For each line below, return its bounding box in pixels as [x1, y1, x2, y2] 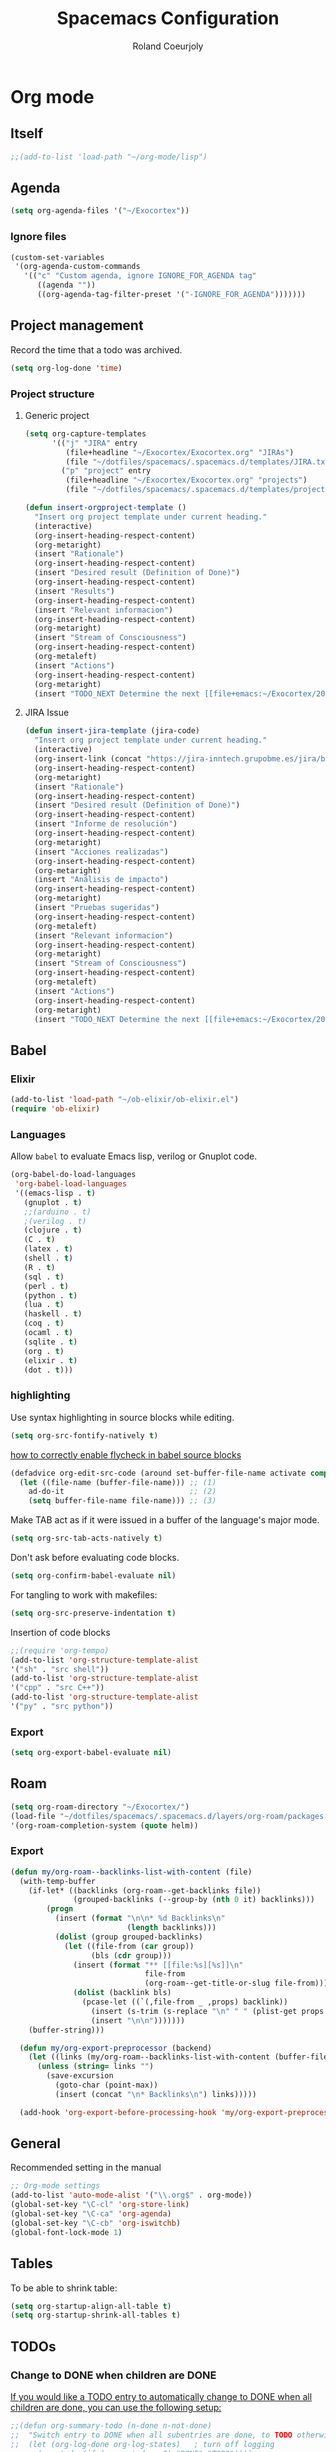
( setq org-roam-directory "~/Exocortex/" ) [10, 1802, 190, 1812]
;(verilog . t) [23, 1216, 87, 1226]
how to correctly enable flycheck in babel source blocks [10, 1448, 242, 1461]
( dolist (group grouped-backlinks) [54, 1932, 203, 1942]
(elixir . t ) [23, 1355, 78, 1366]
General [10, 2135, 62, 2152]
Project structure [10, 387, 95, 401]
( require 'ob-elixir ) [10, 1104, 101, 1114]
